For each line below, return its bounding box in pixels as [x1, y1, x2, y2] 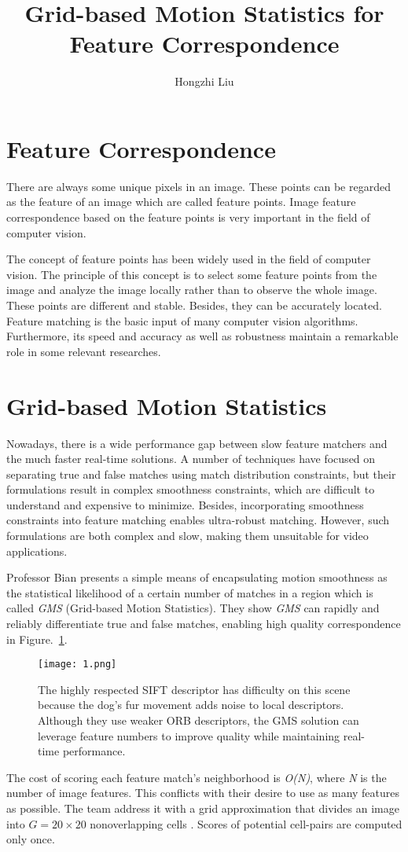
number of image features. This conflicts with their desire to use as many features [6, 784, 400, 801]
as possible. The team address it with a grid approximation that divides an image [6, 800, 399, 817]
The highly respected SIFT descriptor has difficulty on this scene [38, 681, 351, 697]
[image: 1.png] [38, 659, 117, 670]
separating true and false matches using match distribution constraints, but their [6, 465, 396, 482]
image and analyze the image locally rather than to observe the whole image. [6, 281, 377, 298]
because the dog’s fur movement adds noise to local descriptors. [38, 696, 344, 713]
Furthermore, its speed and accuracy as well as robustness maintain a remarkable [6, 328, 399, 344]
